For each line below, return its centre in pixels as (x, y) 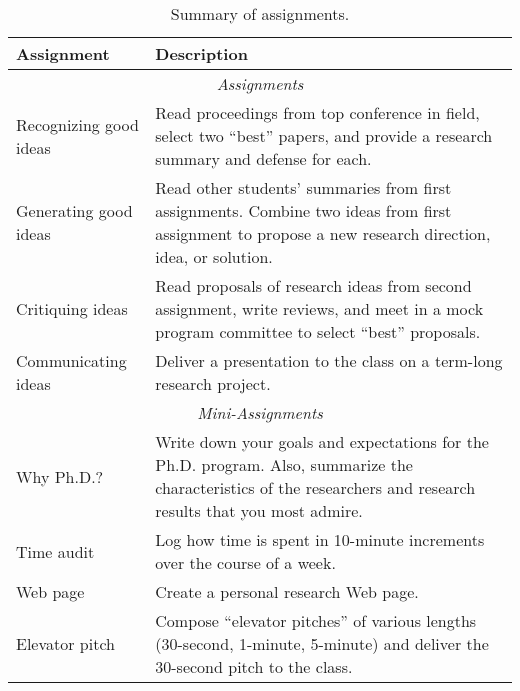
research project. (213, 383)
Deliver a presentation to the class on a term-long (329, 360)
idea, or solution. (214, 256)
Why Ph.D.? (60, 476)
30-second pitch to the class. (254, 666)
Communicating (71, 360)
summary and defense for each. (263, 158)
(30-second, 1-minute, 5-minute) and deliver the (322, 643)
